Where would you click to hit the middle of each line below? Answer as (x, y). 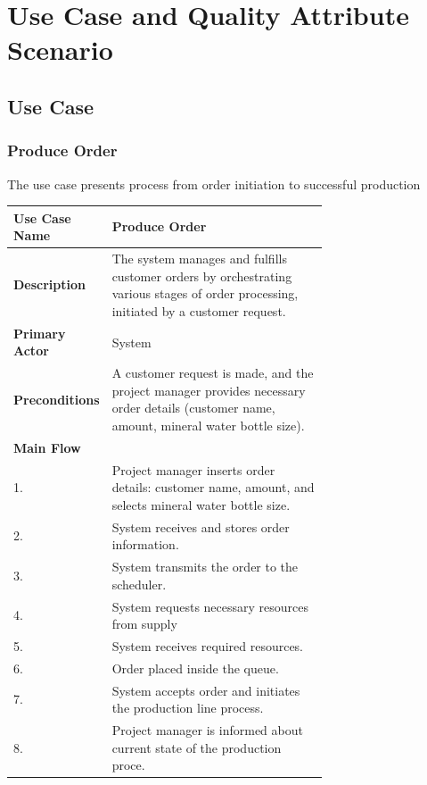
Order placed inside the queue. (195, 668)
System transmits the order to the (205, 567)
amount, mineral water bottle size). (208, 425)
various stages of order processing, (205, 293)
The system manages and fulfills (199, 259)
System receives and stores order (201, 526)
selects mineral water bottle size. (201, 504)
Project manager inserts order (193, 469)
